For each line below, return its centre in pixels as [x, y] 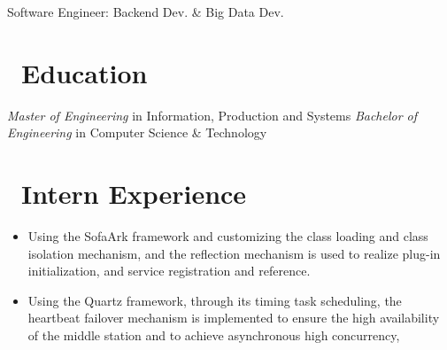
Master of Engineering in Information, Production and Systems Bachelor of [212, 115]
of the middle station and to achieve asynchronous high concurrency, [214, 335]
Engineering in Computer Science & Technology [137, 132]
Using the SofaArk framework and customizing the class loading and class [228, 236]
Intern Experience [134, 194]
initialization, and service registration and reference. [169, 271]
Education [85, 72]
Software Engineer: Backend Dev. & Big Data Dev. [146, 12]
